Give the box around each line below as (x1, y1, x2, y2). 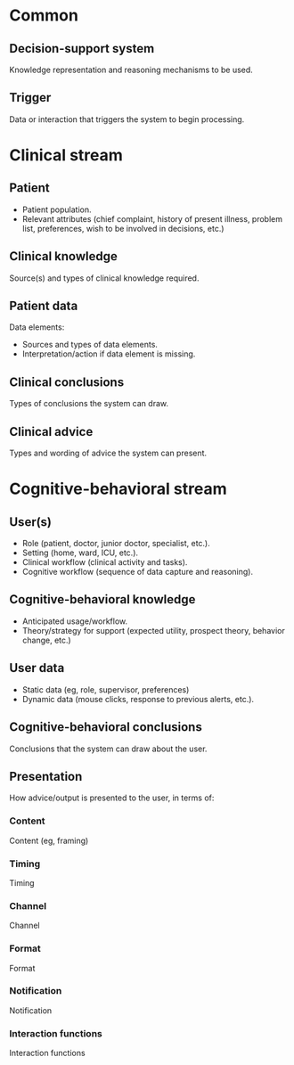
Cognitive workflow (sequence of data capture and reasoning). (21, 567, 254, 578)
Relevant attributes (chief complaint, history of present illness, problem (21, 213, 283, 224)
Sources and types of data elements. (21, 340, 159, 350)
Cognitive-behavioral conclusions (9, 719, 202, 735)
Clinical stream (9, 145, 123, 165)
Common (9, 5, 78, 26)
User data (9, 660, 65, 676)
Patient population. (21, 204, 92, 215)
